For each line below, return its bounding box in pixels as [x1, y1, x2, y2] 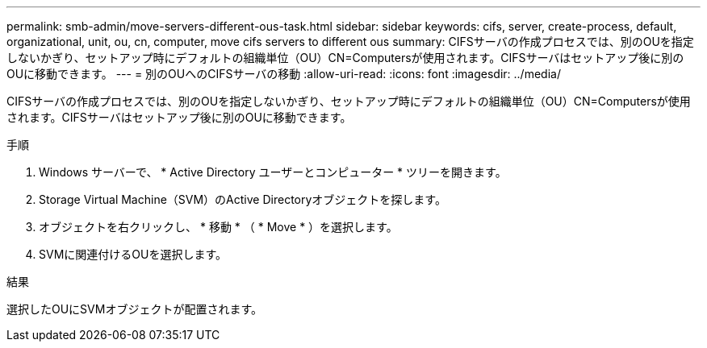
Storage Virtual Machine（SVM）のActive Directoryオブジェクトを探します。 [39, 193, 446, 206]
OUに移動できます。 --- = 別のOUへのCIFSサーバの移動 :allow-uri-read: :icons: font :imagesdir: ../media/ [6, 67, 561, 81]
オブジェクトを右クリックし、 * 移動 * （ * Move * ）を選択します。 [39, 220, 398, 234]
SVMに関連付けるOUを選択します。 [39, 247, 228, 261]
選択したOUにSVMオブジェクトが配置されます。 [6, 302, 263, 316]
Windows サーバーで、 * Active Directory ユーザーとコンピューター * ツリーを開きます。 [39, 165, 507, 179]
